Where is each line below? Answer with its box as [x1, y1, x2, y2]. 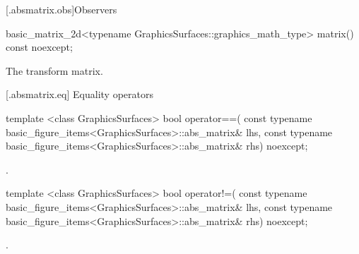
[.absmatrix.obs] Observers [6, 2, 117, 16]
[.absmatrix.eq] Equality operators [6, 87, 153, 102]
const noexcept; [6, 40, 73, 54]
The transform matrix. [6, 63, 103, 78]
